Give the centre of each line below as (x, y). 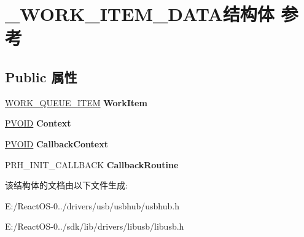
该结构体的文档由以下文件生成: (66, 185)
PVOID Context (38, 123)
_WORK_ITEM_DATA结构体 (140, 14)
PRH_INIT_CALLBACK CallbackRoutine (92, 164)
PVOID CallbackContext (57, 143)
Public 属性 (41, 76)
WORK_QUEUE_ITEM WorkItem (76, 102)
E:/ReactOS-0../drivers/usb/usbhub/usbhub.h (92, 205)
